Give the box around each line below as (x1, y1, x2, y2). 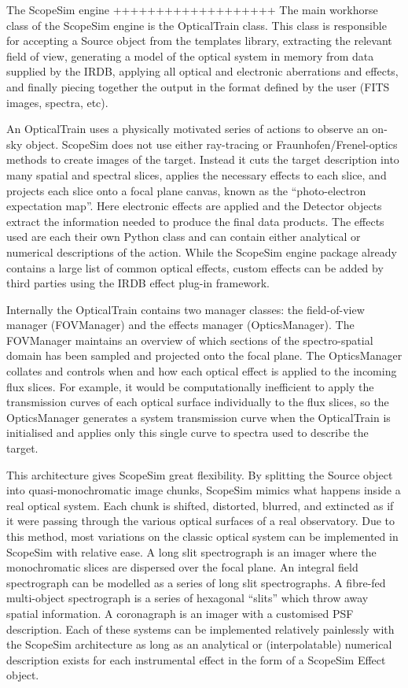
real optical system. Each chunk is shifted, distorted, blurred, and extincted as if (6, 497, 394, 513)
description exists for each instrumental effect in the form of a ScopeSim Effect (6, 651, 386, 668)
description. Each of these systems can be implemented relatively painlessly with (6, 620, 395, 637)
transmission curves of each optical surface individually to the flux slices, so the (6, 394, 389, 410)
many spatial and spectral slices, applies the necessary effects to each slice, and (6, 166, 387, 183)
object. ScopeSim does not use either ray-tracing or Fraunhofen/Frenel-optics (25, 135, 398, 152)
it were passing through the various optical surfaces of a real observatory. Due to (6, 512, 395, 529)
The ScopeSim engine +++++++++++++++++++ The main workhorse (6, 2, 378, 17)
